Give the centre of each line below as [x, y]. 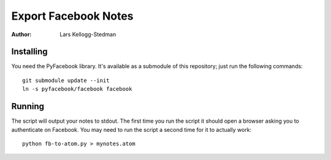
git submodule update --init [66, 80]
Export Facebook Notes [73, 16]
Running [28, 106]
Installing [30, 52]
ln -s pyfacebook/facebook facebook [77, 89]
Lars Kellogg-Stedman [88, 34]
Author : [21, 34]
